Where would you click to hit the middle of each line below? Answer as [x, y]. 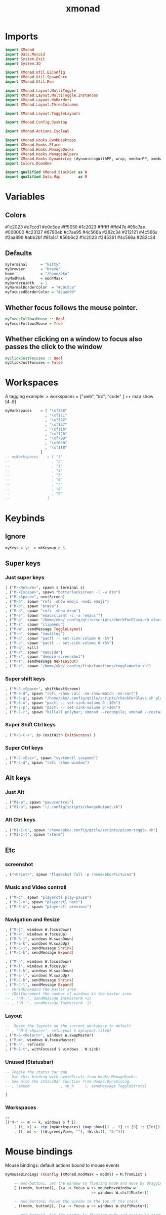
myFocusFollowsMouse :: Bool [35, 319]
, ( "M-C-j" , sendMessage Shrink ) [40, 948]
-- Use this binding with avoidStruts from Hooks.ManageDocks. [72, 1077]
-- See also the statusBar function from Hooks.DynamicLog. [68, 1081]
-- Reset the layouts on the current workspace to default [68, 1026]
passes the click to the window [54, 347]
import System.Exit [25, 59]
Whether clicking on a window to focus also [74, 339]
